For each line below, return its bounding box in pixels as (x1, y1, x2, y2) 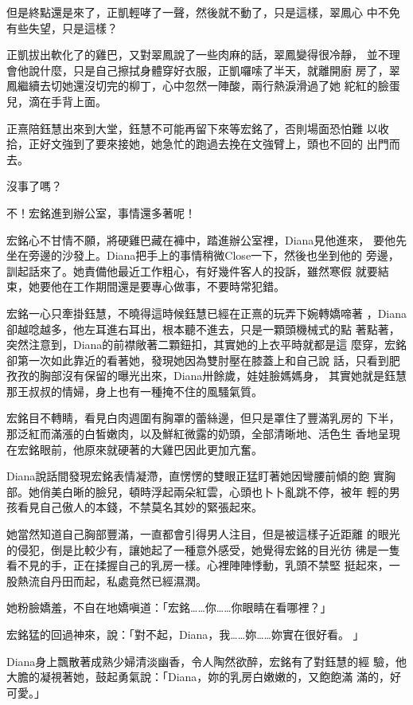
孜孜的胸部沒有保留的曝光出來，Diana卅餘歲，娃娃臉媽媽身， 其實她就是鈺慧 (6, 367, 407, 384)
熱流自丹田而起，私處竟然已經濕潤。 (17, 572, 207, 589)
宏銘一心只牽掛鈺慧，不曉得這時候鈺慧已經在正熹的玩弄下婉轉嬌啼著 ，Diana (6, 304, 407, 321)
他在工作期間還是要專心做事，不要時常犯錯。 (50, 278, 285, 295)
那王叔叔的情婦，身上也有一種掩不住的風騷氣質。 (6, 382, 263, 399)
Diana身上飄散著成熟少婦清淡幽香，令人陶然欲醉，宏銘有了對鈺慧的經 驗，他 (6, 652, 407, 669)
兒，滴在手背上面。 (6, 92, 107, 109)
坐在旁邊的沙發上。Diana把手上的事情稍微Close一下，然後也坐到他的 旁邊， (6, 247, 399, 264)
